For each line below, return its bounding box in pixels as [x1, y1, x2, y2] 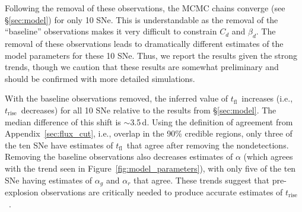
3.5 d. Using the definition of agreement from [130, 115, 293, 128]
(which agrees [243, 150, 293, 163]
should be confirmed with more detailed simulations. [5, 72, 195, 84]
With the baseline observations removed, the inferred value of [5, 92, 228, 105]
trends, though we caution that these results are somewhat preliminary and [5, 61, 279, 73]
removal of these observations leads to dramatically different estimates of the [5, 37, 284, 49]
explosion [5, 185, 39, 198]
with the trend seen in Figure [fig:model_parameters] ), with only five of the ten [5, 162, 296, 174]
